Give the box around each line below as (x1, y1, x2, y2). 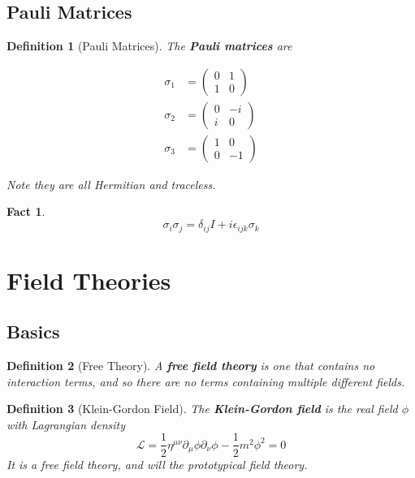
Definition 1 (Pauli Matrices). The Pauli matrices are (6, 37, 292, 54)
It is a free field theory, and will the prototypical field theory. (6, 455, 308, 472)
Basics (6, 319, 60, 344)
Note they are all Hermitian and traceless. (6, 175, 216, 192)
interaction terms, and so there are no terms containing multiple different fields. (6, 372, 405, 390)
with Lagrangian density (6, 416, 125, 433)
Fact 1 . (6, 203, 45, 220)
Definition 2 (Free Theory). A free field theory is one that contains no (6, 357, 375, 374)
